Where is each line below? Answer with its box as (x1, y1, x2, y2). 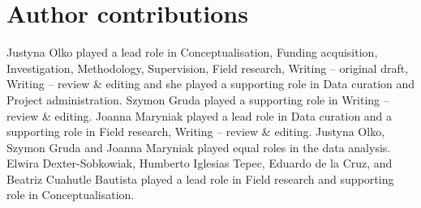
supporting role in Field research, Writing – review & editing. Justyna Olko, (6, 123, 385, 140)
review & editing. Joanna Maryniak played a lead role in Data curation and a (6, 107, 393, 124)
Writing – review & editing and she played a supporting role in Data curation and (6, 75, 415, 92)
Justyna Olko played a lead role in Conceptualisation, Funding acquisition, (6, 44, 378, 61)
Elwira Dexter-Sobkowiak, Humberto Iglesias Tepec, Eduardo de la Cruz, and (6, 155, 393, 172)
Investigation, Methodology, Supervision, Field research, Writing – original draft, (6, 59, 409, 76)
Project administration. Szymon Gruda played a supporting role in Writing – (6, 91, 389, 108)
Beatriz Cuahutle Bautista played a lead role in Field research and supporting (6, 170, 394, 187)
